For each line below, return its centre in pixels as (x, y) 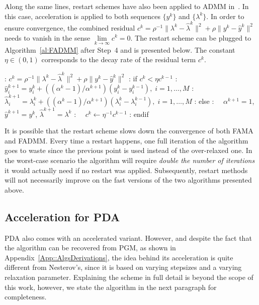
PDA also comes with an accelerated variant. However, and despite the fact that (128, 238)
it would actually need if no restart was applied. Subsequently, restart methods (126, 170)
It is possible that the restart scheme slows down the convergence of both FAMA (129, 131)
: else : (204, 101)
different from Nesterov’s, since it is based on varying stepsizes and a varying (123, 267)
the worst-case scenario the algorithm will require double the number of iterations (130, 160)
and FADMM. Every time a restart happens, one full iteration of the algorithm (126, 140)
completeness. (26, 297)
